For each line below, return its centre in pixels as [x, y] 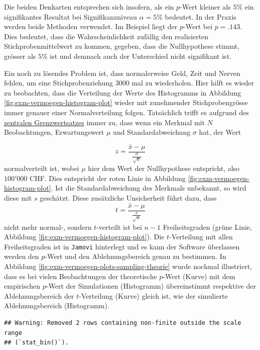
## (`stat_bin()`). [36, 343]
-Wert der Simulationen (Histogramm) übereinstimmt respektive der [151, 286]
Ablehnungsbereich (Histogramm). [57, 305]
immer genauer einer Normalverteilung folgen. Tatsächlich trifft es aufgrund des [126, 112]
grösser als [20, 56]
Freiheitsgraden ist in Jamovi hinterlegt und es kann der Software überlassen [122, 246]
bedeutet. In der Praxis [201, 16]
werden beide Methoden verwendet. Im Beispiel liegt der [91, 26]
